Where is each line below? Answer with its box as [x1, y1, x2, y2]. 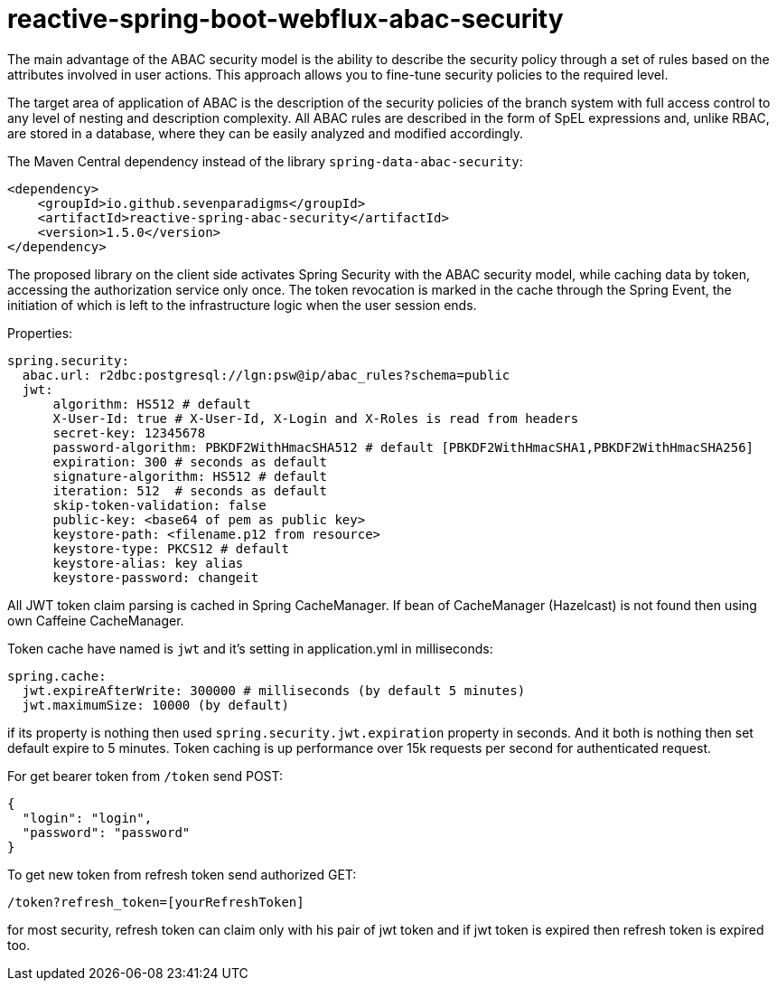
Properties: [7, 325, 73, 341]
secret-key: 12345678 [52, 425, 206, 440]
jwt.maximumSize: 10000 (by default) [22, 697, 289, 712]
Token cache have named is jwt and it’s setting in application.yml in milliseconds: [7, 640, 493, 656]
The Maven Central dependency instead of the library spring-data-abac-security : [7, 153, 523, 169]
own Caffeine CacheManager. [7, 612, 184, 628]
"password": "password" [22, 824, 191, 840]
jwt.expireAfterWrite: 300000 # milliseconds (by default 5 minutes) [22, 682, 526, 698]
